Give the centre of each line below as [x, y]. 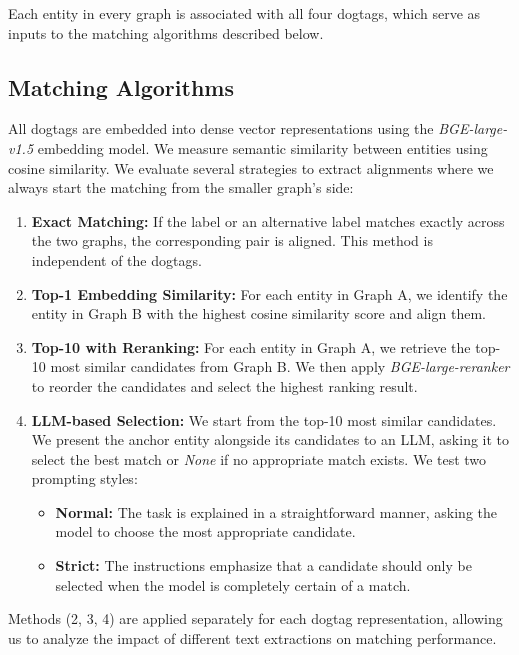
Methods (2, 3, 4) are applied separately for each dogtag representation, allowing [255, 618]
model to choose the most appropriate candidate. [205, 531]
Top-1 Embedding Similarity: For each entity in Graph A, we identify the [269, 293]
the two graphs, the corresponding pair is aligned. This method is [232, 240]
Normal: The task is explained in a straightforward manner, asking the [276, 511]
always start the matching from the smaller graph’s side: [181, 187]
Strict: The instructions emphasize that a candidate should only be [263, 565]
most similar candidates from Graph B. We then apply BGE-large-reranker [280, 366]
